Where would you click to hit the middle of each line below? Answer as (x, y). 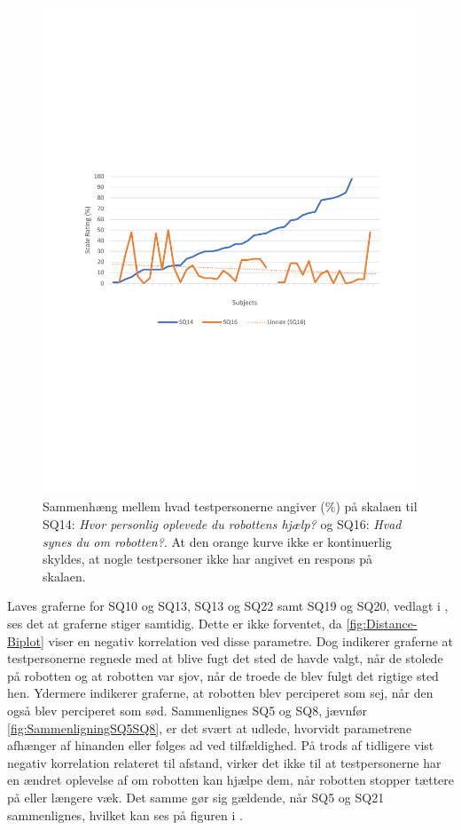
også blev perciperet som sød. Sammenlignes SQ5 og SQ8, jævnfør (188, 711)
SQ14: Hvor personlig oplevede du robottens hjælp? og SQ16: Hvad (222, 524)
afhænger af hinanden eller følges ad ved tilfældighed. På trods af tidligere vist (221, 745)
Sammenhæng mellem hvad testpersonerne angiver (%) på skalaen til (230, 506)
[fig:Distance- (382, 624)
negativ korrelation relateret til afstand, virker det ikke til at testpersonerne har (224, 762)
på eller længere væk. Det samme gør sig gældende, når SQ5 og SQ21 (196, 797)
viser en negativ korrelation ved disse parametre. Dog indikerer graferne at (251, 640)
